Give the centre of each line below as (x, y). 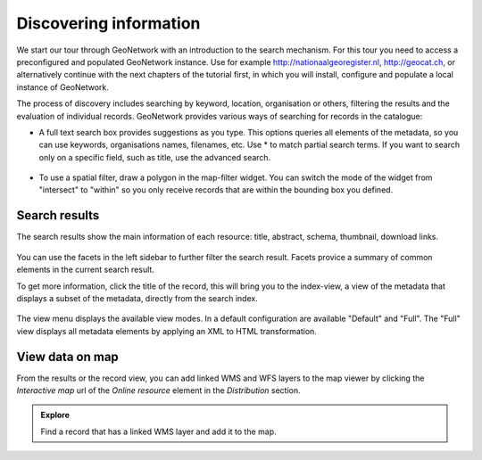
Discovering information (108, 23)
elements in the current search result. (86, 270)
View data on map (68, 357)
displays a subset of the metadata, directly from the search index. (137, 298)
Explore (55, 415)
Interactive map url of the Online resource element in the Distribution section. (158, 390)
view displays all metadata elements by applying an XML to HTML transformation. (166, 331)
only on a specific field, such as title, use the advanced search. (155, 157)
